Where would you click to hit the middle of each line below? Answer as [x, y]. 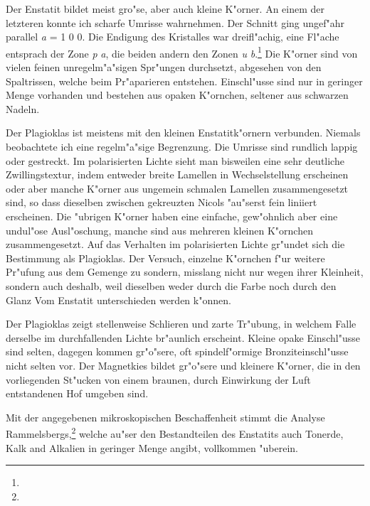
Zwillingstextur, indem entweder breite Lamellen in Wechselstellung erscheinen [177, 174]
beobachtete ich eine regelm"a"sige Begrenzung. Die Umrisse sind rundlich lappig [182, 146]
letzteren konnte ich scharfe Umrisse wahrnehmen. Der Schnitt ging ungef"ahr [175, 22]
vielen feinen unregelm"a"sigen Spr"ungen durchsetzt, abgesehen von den [164, 67]
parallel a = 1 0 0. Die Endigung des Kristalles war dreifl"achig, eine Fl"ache [173, 37]
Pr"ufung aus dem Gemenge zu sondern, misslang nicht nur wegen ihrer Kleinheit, [185, 272]
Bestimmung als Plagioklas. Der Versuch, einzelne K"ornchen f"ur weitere [165, 258]
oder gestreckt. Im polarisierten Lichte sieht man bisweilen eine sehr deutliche [175, 160]
